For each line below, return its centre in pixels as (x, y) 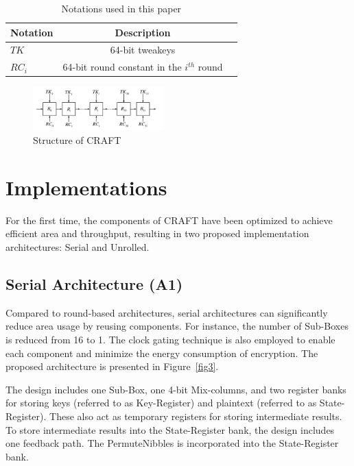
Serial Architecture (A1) (94, 283)
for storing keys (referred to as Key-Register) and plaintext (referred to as (161, 403)
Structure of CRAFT (77, 140)
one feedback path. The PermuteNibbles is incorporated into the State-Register (172, 443)
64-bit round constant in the (122, 67)
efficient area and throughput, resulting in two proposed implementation (157, 233)
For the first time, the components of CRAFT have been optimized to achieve (169, 220)
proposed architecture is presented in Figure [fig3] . (112, 366)
